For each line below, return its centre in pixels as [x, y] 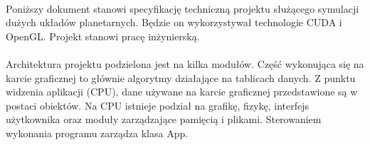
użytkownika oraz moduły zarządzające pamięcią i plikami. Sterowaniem [164, 119]
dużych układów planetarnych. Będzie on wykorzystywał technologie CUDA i [174, 22]
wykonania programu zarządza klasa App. [97, 133]
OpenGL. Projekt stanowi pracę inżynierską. [103, 36]
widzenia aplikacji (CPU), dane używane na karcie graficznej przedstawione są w [182, 92]
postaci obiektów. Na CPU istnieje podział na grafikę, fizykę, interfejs [157, 105]
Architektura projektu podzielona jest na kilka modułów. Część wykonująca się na [185, 63]
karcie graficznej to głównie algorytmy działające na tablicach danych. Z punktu [181, 77]
